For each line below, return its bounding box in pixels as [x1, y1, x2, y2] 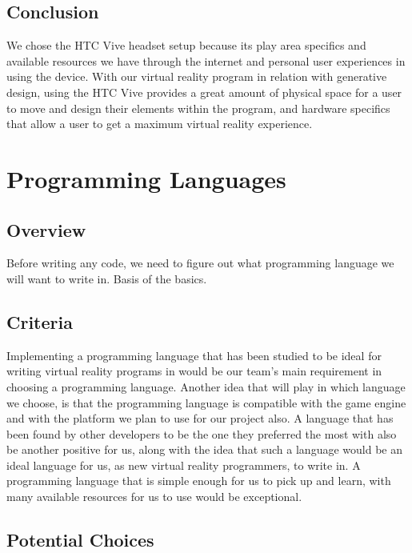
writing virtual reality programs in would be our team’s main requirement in [6, 363, 382, 379]
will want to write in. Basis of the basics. [6, 270, 207, 287]
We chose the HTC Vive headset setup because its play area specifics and [6, 37, 366, 54]
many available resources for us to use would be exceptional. [6, 488, 302, 505]
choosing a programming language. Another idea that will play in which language [6, 378, 406, 395]
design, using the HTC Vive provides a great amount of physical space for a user [6, 83, 402, 100]
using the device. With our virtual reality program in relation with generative [6, 68, 387, 85]
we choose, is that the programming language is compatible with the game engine [6, 394, 406, 411]
